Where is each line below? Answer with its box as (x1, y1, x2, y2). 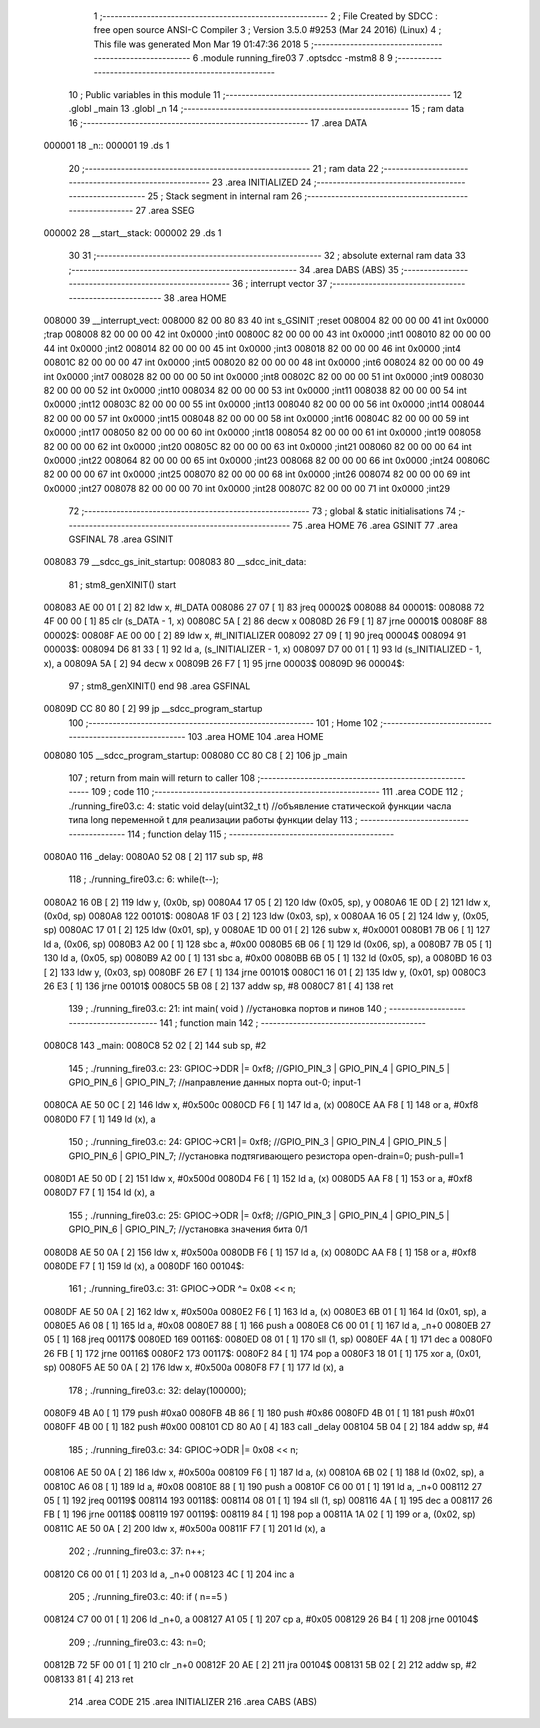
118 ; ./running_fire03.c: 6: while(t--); (68, 873, 219, 885)
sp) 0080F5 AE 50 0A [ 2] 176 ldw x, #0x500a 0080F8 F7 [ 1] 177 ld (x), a (43, 1361, 345, 1374)
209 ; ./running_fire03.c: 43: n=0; (68, 1636, 207, 1648)
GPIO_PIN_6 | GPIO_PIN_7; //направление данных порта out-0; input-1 (68, 1076, 362, 1088)
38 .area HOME (163, 291, 227, 304)
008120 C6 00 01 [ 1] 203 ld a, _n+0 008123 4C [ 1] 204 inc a (43, 1568, 295, 1580)
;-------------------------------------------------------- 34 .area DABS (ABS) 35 (68, 263, 399, 275)
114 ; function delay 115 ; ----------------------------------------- (127, 828, 395, 840)
